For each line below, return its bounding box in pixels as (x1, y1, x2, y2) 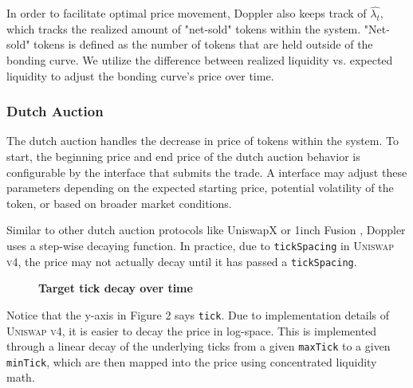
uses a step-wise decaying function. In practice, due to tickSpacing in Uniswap (6, 237, 394, 253)
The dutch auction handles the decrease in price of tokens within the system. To (6, 132, 399, 149)
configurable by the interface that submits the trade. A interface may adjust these (6, 163, 407, 180)
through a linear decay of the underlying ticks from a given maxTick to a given (6, 338, 391, 355)
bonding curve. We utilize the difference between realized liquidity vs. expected (6, 52, 393, 68)
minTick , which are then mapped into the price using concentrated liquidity (6, 353, 377, 370)
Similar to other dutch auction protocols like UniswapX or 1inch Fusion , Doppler (6, 221, 406, 238)
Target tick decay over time (38, 280, 193, 296)
